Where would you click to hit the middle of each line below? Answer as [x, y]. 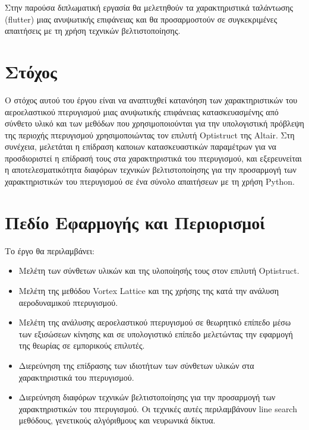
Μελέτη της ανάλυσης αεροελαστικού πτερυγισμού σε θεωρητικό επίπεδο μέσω [155, 322]
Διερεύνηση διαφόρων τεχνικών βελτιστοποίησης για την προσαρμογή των [147, 397]
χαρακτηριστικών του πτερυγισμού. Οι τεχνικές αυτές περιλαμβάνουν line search [158, 408]
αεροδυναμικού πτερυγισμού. [68, 302]
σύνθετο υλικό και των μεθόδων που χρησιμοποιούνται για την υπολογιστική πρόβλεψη [154, 123]
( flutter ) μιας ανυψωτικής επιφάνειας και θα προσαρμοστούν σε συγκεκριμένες [141, 19]
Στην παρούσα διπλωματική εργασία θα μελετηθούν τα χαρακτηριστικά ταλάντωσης [149, 7]
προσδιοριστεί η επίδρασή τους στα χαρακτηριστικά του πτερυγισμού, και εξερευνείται [153, 158]
